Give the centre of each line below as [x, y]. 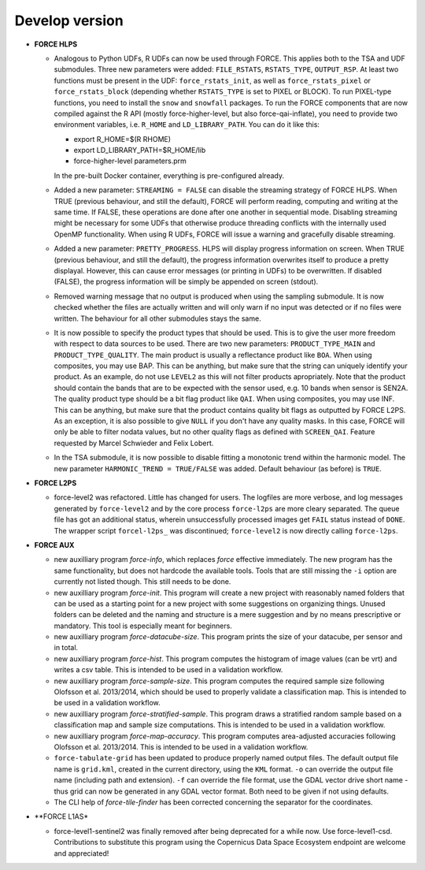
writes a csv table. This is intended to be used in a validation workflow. [168, 670]
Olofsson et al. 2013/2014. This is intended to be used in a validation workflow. [181, 747]
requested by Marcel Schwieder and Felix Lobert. [134, 443]
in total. [66, 648]
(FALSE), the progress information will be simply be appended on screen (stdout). [186, 282]
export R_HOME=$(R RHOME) [122, 139]
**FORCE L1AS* [61, 816]
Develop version [69, 20]
